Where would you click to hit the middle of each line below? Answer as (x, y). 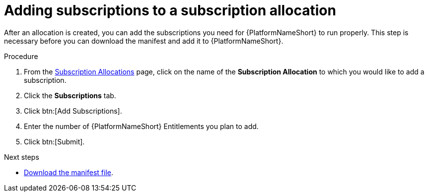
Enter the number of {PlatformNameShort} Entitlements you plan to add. (141, 126)
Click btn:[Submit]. (54, 141)
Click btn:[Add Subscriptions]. (73, 111)
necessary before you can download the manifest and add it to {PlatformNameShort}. (144, 41)
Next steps (22, 157)
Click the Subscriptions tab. (70, 95)
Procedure (21, 56)
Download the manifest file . (69, 172)
